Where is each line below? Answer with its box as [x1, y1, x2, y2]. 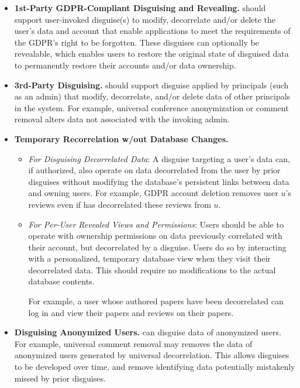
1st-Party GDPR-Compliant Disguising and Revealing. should [14, 2, 266, 13]
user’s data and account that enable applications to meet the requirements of [14, 25, 291, 37]
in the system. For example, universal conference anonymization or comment [14, 101, 289, 114]
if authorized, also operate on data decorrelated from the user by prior [28, 164, 281, 176]
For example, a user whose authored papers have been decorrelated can [28, 295, 284, 307]
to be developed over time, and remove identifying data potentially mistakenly [14, 360, 295, 373]
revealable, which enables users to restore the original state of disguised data [14, 47, 289, 60]
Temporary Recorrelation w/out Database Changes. [14, 132, 229, 145]
